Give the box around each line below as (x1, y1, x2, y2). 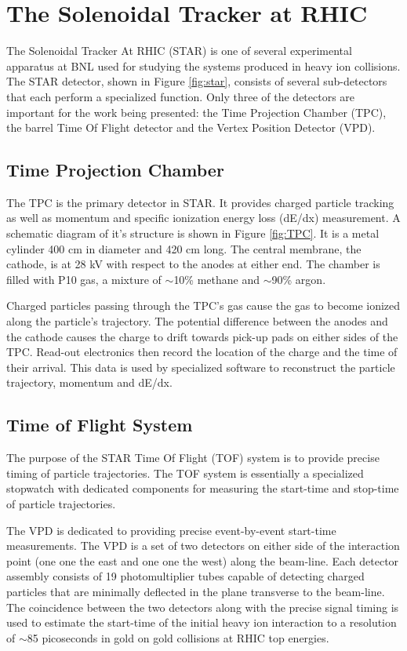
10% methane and (173, 271, 260, 287)
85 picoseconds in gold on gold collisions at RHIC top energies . (27, 629, 329, 646)
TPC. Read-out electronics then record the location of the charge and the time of (6, 344, 398, 360)
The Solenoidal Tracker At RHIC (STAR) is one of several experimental (6, 42, 352, 59)
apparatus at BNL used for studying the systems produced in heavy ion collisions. (6, 57, 401, 74)
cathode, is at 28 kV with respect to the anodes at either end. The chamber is (6, 256, 380, 272)
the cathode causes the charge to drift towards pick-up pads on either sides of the (6, 328, 398, 344)
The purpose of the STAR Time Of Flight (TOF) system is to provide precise (6, 449, 380, 466)
